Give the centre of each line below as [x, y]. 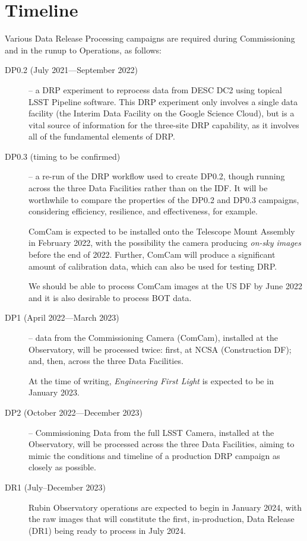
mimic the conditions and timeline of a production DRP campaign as [154, 455]
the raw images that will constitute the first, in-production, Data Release [162, 519]
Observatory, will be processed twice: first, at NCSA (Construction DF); [160, 349]
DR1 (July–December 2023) [55, 487]
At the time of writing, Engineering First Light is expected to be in [151, 380]
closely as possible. [62, 467]
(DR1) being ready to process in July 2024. [107, 530]
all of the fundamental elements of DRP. [102, 136]
